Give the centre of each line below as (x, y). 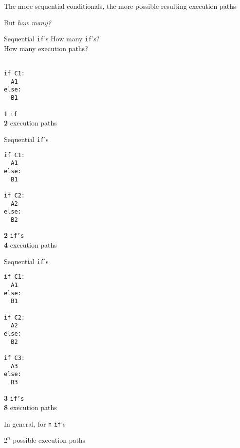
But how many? (28, 22)
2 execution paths (30, 123)
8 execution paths (30, 407)
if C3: (14, 358)
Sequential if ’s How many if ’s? (52, 39)
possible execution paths (49, 440)
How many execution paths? (46, 48)
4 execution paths (30, 245)
